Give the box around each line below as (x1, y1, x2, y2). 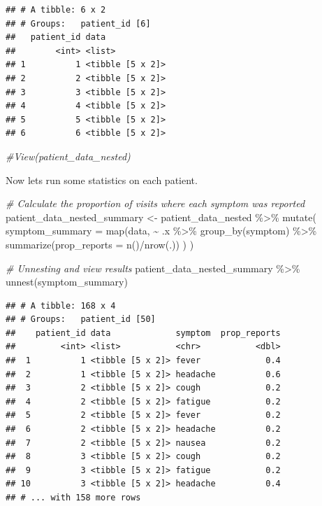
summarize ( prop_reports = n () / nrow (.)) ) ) (6, 237, 194, 251)
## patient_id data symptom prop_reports (6, 328, 281, 338)
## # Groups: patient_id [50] (6, 314, 156, 325)
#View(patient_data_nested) (6, 148, 131, 163)
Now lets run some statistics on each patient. (6, 172, 198, 187)
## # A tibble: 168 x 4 (6, 300, 116, 311)
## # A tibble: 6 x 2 (6, 5, 106, 15)
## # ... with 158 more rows (6, 493, 141, 503)
